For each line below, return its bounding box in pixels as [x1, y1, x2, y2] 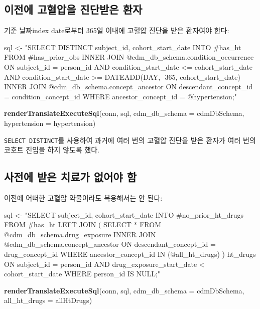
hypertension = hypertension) [4, 117, 96, 128]
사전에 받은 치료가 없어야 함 [4, 169, 137, 185]
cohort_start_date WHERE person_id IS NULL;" [4, 268, 161, 279]
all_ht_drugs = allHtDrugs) [4, 295, 92, 305]
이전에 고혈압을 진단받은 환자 [4, 2, 143, 17]
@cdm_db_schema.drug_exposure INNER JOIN [4, 229, 156, 239]
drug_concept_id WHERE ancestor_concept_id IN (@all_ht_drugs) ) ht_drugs [4, 248, 256, 259]
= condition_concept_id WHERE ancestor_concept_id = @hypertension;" [4, 91, 237, 101]
